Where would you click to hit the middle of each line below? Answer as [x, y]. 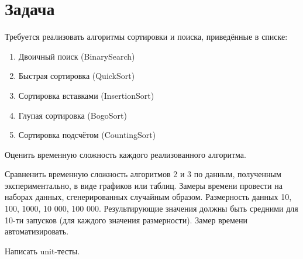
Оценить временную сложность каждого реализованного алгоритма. [125, 154]
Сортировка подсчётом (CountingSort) [87, 135]
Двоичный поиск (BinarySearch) [77, 56]
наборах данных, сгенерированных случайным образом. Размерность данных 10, [148, 197]
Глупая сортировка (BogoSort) [73, 115]
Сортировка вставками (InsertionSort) [86, 95]
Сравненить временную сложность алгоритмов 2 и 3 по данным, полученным [143, 174]
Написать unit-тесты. [42, 251]
